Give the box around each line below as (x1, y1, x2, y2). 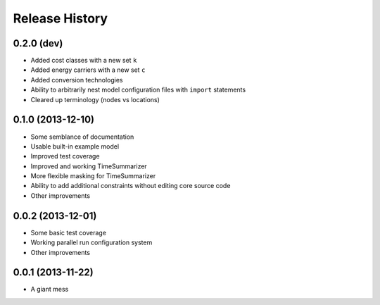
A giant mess (30, 285, 69, 294)
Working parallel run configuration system (30, 238, 153, 247)
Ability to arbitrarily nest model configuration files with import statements (30, 85, 246, 94)
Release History (13, 11, 108, 26)
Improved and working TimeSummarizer (30, 162, 147, 170)
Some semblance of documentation (30, 132, 134, 141)
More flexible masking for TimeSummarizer (30, 172, 156, 180)
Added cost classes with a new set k (30, 56, 137, 65)
